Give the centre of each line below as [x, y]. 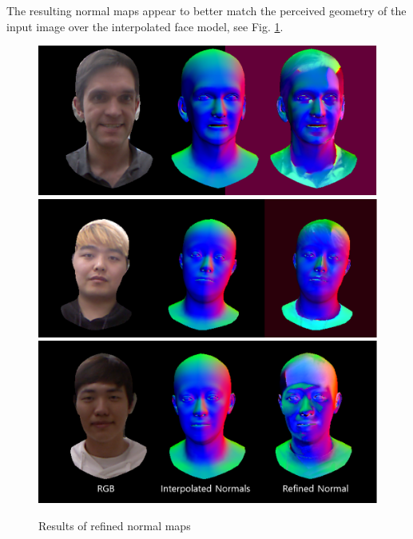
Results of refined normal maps [115, 525]
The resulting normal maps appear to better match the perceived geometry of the [206, 10]
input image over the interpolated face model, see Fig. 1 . [145, 26]
